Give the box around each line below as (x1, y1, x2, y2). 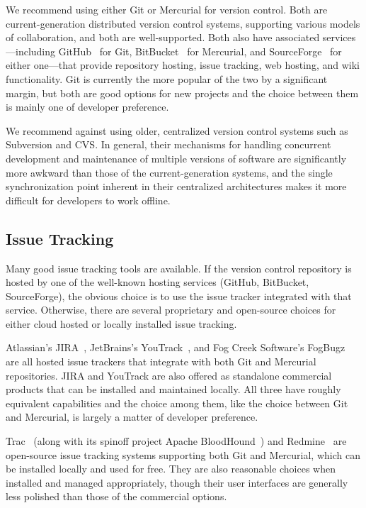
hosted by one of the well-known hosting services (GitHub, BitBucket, (6, 275, 309, 289)
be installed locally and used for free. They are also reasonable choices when (6, 461, 336, 476)
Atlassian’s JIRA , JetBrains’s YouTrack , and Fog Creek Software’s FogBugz (6, 340, 345, 355)
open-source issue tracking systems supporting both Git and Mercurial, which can (6, 447, 360, 462)
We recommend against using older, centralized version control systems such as (6, 123, 348, 138)
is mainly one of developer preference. (6, 99, 169, 114)
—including (6, 43, 56, 58)
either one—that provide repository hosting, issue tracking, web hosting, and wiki (6, 57, 360, 72)
